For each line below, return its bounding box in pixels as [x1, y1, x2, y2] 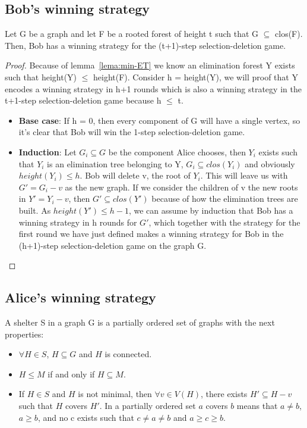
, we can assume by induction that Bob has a [128, 204, 293, 216]
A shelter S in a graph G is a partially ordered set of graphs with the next [5, 316, 275, 329]
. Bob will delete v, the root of [80, 169, 191, 182]
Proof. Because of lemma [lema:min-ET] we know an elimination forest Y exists [5, 59, 295, 71]
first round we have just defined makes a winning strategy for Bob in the [18, 227, 284, 240]
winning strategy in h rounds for [18, 215, 137, 228]
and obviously [245, 157, 295, 170]
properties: [5, 327, 44, 340]
